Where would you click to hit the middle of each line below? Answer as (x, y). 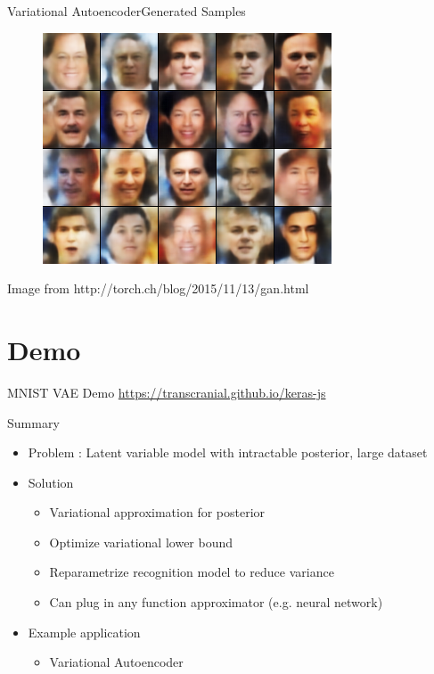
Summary (33, 422)
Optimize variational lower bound (141, 542)
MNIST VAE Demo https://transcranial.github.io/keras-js (167, 392)
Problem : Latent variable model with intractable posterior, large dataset (228, 452)
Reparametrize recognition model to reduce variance (192, 572)
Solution (51, 482)
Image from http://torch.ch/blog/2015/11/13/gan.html (158, 288)
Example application (84, 632)
